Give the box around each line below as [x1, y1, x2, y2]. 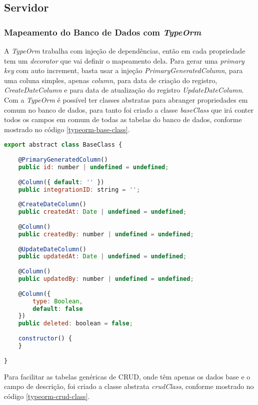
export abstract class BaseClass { [4, 141, 122, 149]
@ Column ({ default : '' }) [18, 178, 104, 186]
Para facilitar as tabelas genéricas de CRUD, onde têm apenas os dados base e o [4, 371, 250, 381]
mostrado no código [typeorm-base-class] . [4, 124, 130, 134]
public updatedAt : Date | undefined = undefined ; [18, 253, 187, 260]
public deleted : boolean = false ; [18, 320, 133, 327]
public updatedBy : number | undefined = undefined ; [18, 275, 194, 283]
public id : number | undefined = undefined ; [18, 163, 169, 171]
